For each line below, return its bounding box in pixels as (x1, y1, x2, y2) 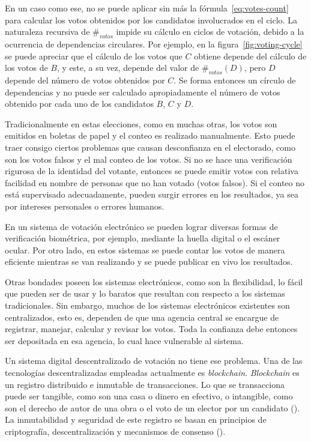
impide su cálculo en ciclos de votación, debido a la (116, 25, 304, 38)
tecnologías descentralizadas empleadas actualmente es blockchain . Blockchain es (5, 366, 300, 379)
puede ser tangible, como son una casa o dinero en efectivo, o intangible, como (5, 390, 293, 402)
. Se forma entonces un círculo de (174, 73, 296, 86)
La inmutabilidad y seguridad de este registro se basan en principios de (5, 413, 267, 426)
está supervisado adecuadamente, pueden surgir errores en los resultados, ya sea (5, 188, 298, 201)
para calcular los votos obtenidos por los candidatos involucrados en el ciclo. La (5, 13, 297, 26)
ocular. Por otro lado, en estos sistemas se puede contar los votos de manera (5, 243, 285, 256)
